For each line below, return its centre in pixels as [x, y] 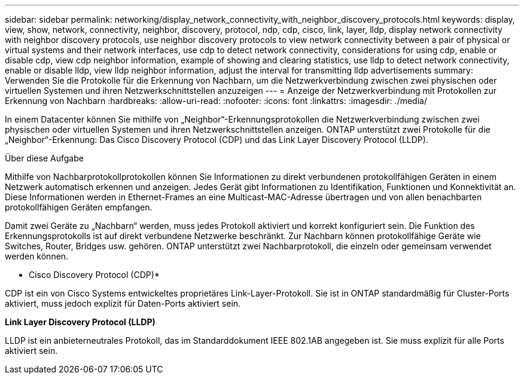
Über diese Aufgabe [44, 158]
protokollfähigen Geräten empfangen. [79, 207]
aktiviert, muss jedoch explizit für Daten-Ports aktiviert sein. [123, 303]
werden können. [37, 256]
